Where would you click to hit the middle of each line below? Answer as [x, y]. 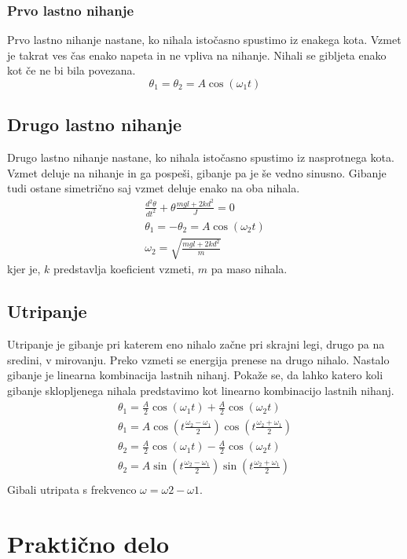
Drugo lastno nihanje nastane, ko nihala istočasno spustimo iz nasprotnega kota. [201, 157]
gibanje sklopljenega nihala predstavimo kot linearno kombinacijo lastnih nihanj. [201, 390]
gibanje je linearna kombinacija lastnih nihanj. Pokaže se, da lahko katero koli [195, 375]
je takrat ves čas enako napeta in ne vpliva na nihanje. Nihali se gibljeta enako [197, 55]
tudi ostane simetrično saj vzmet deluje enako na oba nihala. [154, 188]
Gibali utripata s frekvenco [72, 490]
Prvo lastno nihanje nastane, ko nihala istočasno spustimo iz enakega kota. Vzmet [204, 40]
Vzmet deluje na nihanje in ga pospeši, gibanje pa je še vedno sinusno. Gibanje [197, 172]
